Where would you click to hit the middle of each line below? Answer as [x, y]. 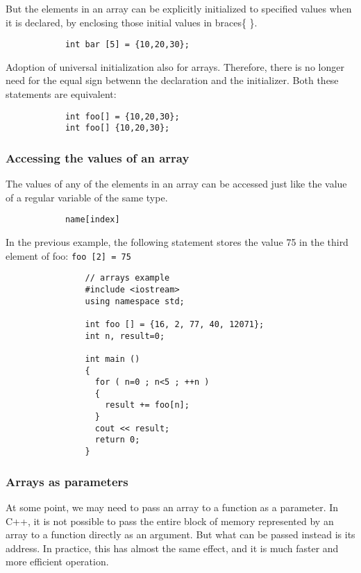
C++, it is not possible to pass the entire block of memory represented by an [170, 521]
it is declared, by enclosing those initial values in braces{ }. [132, 22]
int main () [112, 359]
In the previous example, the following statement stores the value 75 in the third [177, 242]
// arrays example [127, 278]
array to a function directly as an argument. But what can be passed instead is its [180, 534]
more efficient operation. [57, 562]
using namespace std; [135, 301]
